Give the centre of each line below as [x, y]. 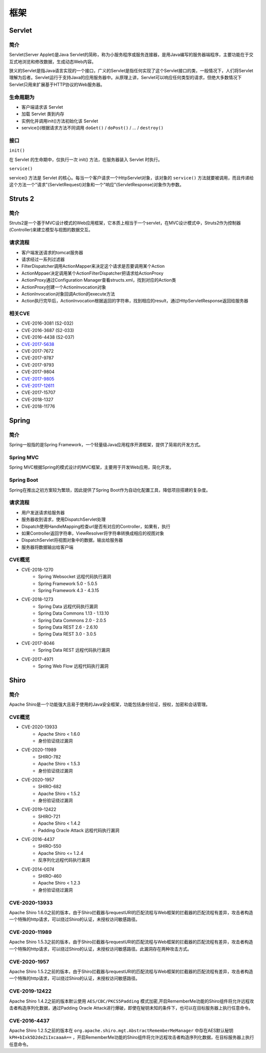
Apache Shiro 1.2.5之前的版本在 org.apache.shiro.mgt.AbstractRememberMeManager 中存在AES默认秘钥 [121, 1031]
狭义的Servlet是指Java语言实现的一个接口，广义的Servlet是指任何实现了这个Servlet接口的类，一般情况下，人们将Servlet [131, 71]
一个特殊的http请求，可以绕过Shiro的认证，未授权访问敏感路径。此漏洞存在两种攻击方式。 [100, 949]
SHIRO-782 [50, 757]
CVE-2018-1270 [37, 569]
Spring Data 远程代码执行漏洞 [68, 606]
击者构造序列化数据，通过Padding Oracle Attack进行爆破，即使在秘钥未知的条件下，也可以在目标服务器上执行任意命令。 [131, 1008]
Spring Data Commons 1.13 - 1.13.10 [74, 613]
